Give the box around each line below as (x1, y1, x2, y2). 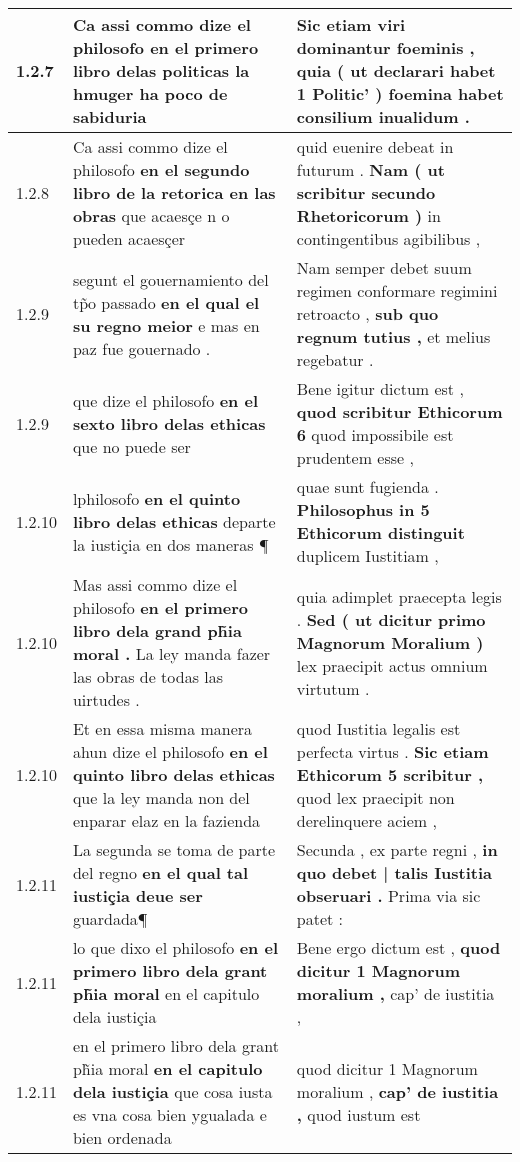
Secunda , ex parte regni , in (296, 838, 498, 861)
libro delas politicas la (72, 59, 250, 82)
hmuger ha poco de (72, 82, 228, 105)
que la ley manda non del (72, 786, 250, 809)
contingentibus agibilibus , (296, 227, 481, 250)
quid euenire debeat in (296, 135, 454, 158)
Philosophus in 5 (296, 498, 430, 521)
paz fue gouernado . (72, 336, 211, 360)
